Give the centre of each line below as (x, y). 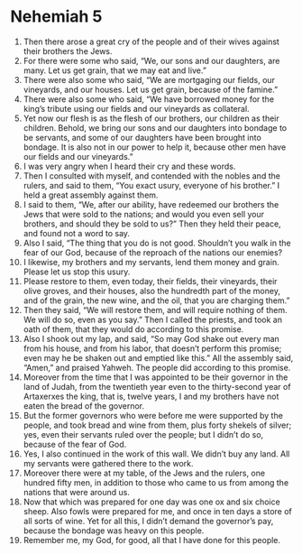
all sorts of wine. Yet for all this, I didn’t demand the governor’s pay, (148, 521)
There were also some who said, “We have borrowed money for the (148, 99)
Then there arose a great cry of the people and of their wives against (151, 42)
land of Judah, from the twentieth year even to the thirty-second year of (157, 386)
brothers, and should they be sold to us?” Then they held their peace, (152, 224)
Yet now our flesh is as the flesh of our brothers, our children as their (151, 118)
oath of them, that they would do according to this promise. (133, 329)
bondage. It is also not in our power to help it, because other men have (155, 147)
